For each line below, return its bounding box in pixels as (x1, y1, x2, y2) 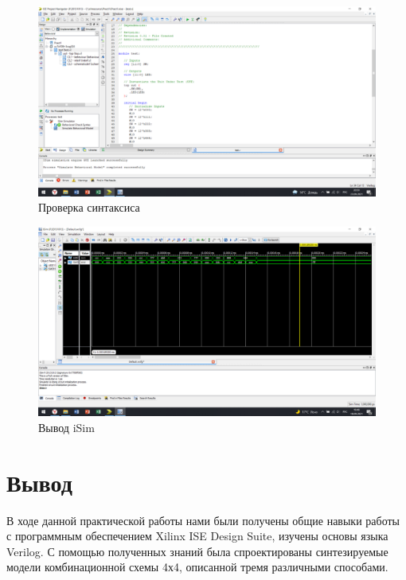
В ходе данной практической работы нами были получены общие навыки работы (6, 512, 400, 528)
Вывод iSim (38, 418, 95, 435)
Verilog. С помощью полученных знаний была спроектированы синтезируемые (6, 543, 388, 559)
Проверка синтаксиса (38, 199, 140, 216)
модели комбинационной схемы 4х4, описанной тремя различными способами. (6, 559, 388, 575)
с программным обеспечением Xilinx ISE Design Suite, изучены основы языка (6, 527, 388, 544)
